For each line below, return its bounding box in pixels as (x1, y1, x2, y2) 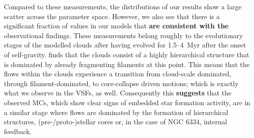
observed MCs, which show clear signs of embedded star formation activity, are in (4, 97, 251, 107)
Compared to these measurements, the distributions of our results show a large (4, 1, 242, 11)
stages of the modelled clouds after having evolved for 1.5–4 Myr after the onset (4, 40, 246, 50)
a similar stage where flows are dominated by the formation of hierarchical (4, 107, 228, 117)
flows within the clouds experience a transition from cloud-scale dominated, (4, 69, 231, 79)
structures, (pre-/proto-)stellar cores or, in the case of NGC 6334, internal (4, 116, 227, 127)
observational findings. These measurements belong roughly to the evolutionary (4, 30, 243, 40)
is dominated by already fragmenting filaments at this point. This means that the (4, 59, 250, 69)
